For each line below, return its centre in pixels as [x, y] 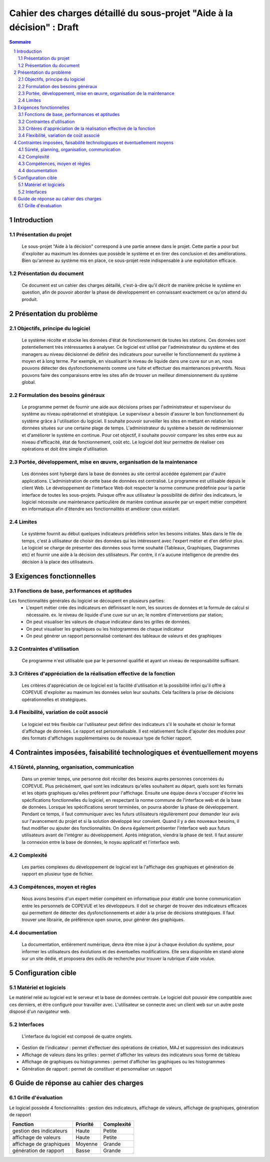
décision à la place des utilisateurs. [58, 561]
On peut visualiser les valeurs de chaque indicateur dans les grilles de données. [108, 622]
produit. [30, 299]
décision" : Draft [44, 27]
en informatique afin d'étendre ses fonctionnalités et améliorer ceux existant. [101, 509]
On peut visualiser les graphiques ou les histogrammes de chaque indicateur [105, 629]
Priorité [85, 1124]
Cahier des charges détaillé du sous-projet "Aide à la [121, 13]
